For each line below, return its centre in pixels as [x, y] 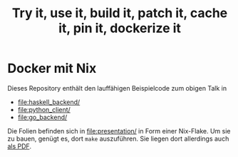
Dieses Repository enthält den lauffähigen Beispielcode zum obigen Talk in [117, 88]
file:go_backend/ [42, 117]
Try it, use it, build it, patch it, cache [120, 13]
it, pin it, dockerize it [120, 28]
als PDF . [20, 146]
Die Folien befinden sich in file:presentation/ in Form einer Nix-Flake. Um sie [119, 131]
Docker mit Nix [52, 69]
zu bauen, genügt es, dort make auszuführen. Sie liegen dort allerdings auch [118, 138]
